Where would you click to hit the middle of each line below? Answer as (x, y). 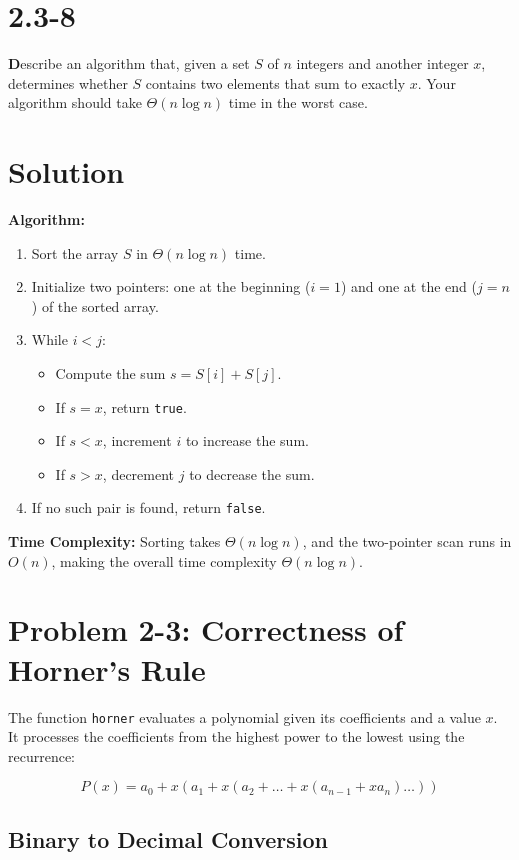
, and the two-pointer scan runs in (407, 541)
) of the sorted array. (95, 305)
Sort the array (75, 252)
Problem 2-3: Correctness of (206, 629)
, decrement (138, 473)
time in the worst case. (298, 102)
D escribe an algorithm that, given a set (129, 63)
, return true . (144, 406)
